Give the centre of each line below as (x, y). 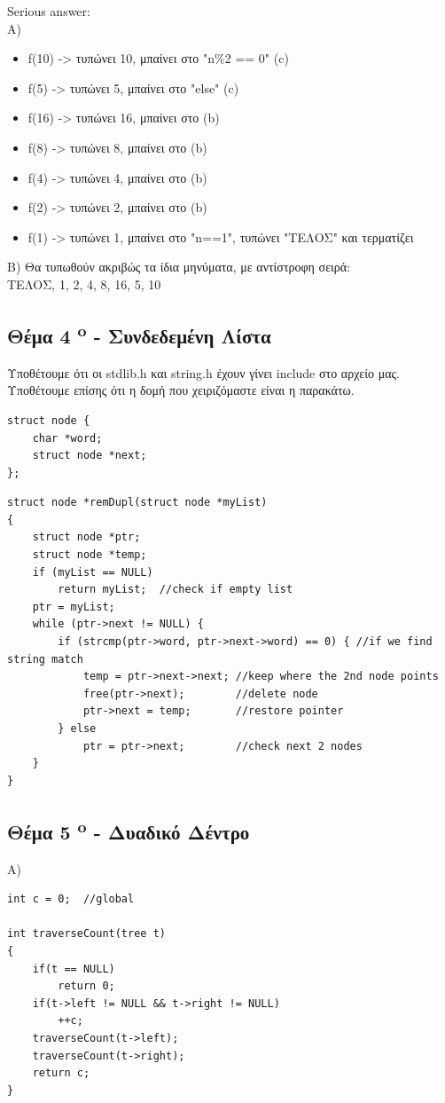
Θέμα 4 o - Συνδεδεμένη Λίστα (139, 333)
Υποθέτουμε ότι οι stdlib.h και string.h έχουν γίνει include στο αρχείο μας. (203, 372)
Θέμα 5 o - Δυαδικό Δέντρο (129, 829)
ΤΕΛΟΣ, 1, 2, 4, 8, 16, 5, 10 (84, 284)
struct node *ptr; (86, 537)
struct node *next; (90, 456)
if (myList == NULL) (93, 572)
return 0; (86, 986)
